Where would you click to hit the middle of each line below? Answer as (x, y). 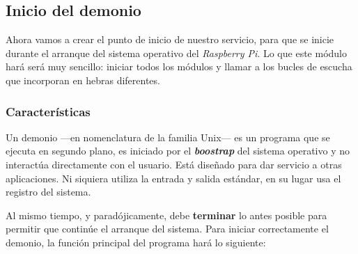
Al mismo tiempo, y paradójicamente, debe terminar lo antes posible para (166, 215)
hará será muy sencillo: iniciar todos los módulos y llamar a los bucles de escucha (179, 66)
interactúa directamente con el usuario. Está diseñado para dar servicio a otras (174, 164)
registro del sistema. (48, 192)
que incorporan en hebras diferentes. (83, 80)
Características (48, 111)
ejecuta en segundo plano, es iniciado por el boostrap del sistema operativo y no (178, 151)
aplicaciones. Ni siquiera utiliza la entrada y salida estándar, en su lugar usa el (173, 178)
